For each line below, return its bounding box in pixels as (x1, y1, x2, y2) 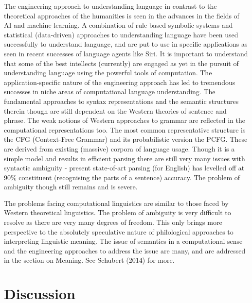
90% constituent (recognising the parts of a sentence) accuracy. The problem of (4, 172, 240, 182)
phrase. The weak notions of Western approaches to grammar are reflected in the (4, 115, 245, 125)
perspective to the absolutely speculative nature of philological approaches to (4, 226, 234, 236)
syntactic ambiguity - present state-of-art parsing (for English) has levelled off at (4, 163, 245, 173)
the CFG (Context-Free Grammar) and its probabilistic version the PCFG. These (4, 134, 248, 144)
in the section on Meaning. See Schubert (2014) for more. (4, 255, 175, 265)
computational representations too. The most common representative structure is (4, 124, 246, 135)
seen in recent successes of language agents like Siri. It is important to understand (4, 48, 248, 58)
